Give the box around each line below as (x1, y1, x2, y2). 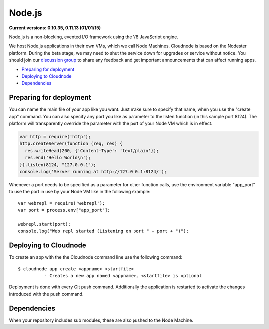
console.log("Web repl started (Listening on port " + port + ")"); (18, 228, 189, 234)
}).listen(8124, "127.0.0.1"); (19, 162, 97, 167)
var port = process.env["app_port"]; (18, 207, 111, 213)
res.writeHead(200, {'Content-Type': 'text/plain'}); (25, 148, 159, 153)
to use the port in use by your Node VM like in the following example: (9, 189, 151, 195)
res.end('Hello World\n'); (25, 155, 91, 161)
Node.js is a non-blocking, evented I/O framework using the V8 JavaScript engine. (9, 34, 179, 40)
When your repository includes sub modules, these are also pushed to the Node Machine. (9, 317, 194, 323)
